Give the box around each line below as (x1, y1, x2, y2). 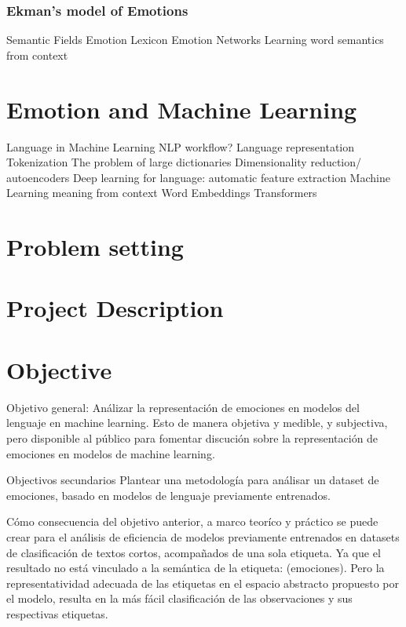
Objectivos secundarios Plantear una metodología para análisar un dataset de (6, 472, 379, 488)
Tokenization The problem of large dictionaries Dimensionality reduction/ (6, 154, 362, 170)
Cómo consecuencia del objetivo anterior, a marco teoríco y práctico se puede (6, 513, 379, 530)
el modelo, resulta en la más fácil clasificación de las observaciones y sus (6, 590, 353, 607)
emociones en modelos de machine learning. (6, 445, 215, 461)
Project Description (6, 292, 224, 324)
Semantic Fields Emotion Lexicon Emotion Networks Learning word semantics (6, 31, 384, 48)
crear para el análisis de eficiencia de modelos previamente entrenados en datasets (6, 528, 400, 545)
